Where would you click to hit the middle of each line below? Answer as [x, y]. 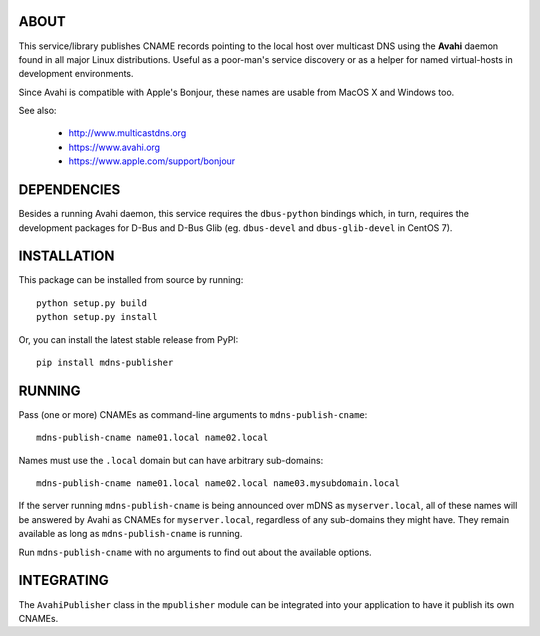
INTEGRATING [63, 580]
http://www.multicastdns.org [127, 133]
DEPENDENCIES [69, 190]
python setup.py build [92, 303]
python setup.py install [97, 317]
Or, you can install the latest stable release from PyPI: [128, 339]
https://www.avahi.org [114, 147]
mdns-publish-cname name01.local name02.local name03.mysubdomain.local [218, 483]
